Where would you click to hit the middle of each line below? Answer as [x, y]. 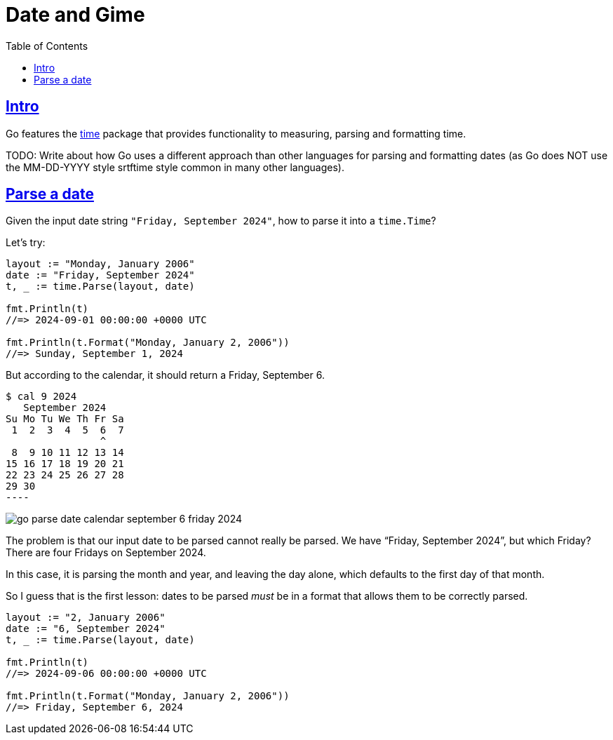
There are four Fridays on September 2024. [106, 553]
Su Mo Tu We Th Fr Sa [65, 419]
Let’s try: [26, 243]
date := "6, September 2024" [86, 629]
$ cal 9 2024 [41, 397]
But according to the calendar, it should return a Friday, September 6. [165, 375]
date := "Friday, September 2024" [100, 275]
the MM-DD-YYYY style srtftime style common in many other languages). [175, 167]
